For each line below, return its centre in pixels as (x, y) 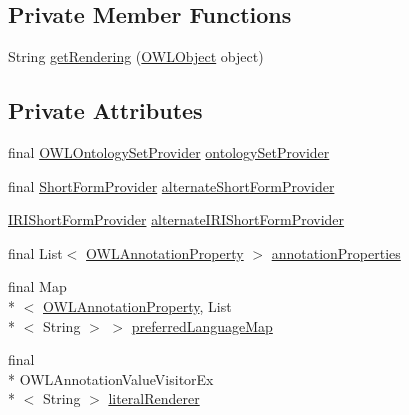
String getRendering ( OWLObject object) (136, 56)
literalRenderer (154, 398)
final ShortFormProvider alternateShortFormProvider (171, 185)
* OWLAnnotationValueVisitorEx (111, 378)
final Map (37, 286)
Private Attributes (105, 110)
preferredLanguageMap (202, 325)
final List (35, 252)
